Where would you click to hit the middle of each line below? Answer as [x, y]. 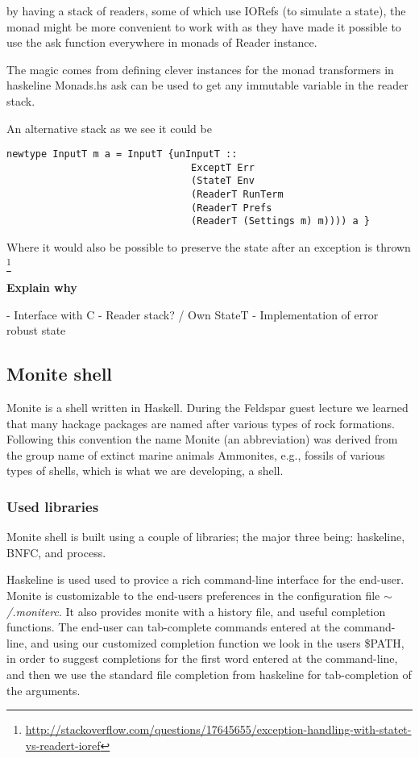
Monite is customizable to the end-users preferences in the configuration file [193, 595]
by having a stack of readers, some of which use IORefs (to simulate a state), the [206, 10]
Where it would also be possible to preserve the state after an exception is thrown [209, 247]
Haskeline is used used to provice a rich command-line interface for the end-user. [205, 579]
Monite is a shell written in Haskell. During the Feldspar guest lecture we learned [207, 407]
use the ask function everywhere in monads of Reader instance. [162, 42]
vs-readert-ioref [63, 745]
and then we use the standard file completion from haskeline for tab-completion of [209, 674]
